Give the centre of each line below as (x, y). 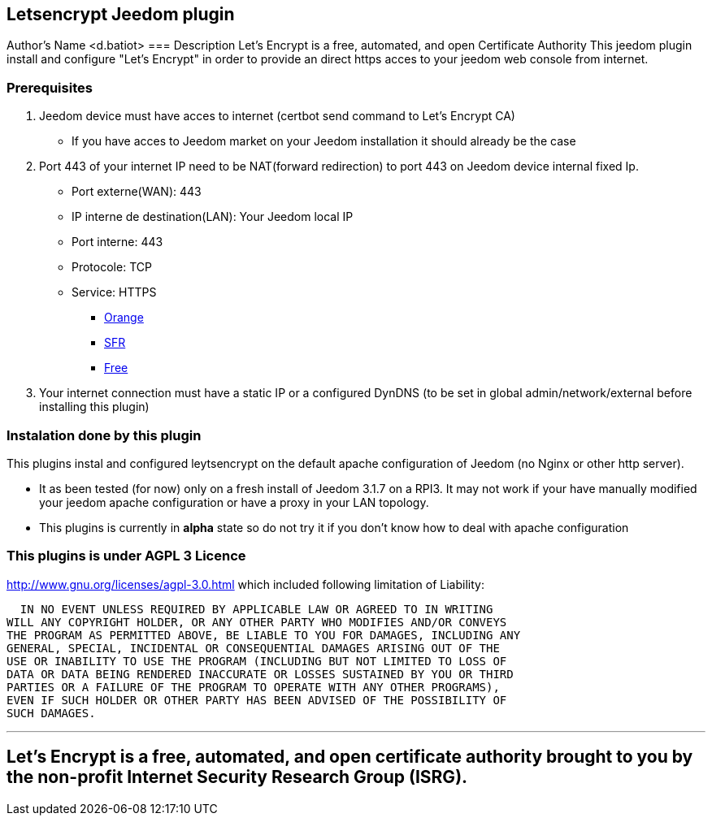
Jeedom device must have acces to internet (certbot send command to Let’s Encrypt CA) (277, 116)
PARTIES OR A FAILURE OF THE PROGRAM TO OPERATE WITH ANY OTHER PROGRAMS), (253, 687)
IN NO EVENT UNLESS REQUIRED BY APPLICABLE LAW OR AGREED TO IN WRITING (256, 609)
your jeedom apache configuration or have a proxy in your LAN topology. (234, 502)
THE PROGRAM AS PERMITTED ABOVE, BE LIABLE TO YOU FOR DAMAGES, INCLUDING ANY (264, 635)
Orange (124, 318)
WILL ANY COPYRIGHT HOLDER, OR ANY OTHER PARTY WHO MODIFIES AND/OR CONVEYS (257, 622)
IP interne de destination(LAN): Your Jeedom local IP (213, 217)
